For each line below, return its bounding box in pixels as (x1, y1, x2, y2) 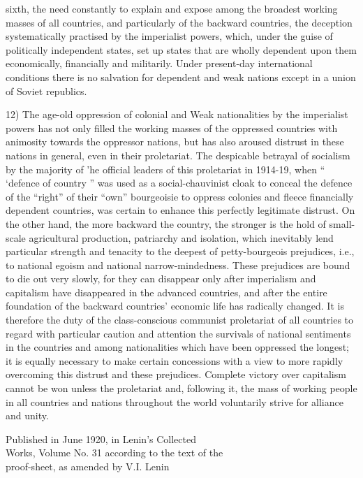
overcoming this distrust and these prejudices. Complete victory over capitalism (6, 367, 346, 382)
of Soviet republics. (6, 83, 87, 98)
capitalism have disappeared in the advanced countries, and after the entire (6, 284, 327, 299)
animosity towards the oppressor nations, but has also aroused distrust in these (6, 134, 344, 149)
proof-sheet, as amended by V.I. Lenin (6, 459, 170, 473)
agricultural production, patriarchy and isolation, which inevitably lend (29, 230, 334, 245)
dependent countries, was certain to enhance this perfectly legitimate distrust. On (6, 203, 355, 217)
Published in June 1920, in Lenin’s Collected (6, 431, 196, 446)
